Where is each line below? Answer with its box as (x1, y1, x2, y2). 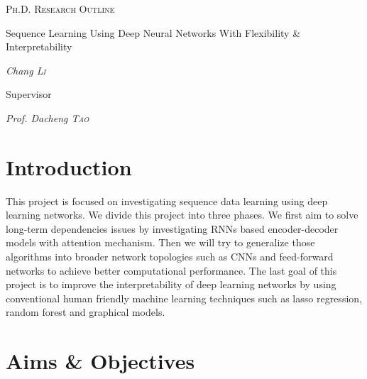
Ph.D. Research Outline (6, 1, 115, 16)
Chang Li (6, 62, 46, 77)
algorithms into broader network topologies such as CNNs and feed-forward (6, 249, 334, 264)
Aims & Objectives (6, 346, 195, 375)
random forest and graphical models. (6, 304, 165, 319)
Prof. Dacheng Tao (6, 110, 89, 125)
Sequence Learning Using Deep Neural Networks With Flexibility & (6, 25, 301, 40)
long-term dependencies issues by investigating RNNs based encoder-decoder (6, 221, 339, 236)
